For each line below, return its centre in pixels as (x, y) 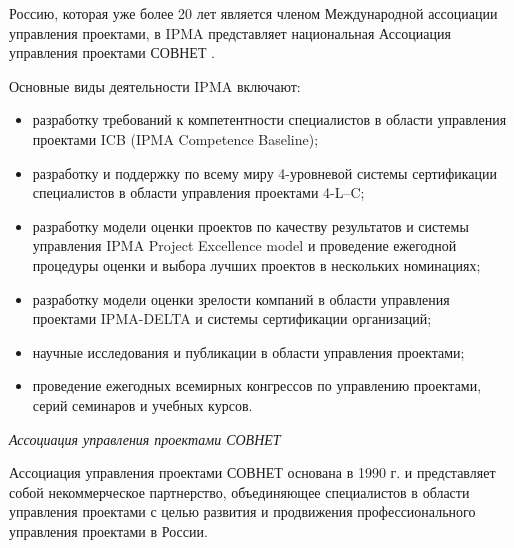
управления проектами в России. (108, 530)
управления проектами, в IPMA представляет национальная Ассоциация (230, 32)
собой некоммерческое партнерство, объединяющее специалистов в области (239, 491)
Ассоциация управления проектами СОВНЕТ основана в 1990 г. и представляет (252, 472)
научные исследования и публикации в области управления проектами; (248, 351)
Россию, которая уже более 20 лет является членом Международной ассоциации (253, 13)
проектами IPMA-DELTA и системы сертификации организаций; (232, 318)
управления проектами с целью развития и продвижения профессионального (242, 511)
